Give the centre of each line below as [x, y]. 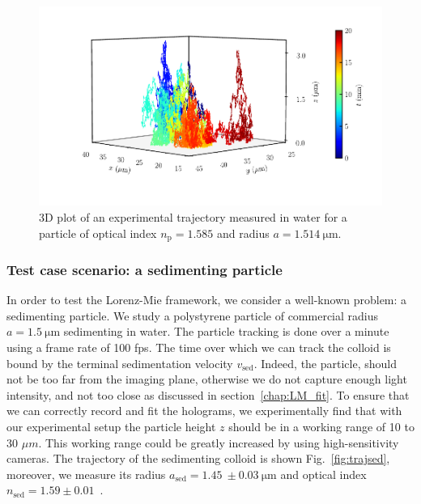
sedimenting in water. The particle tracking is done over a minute [226, 331]
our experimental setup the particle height [111, 426]
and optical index [323, 474]
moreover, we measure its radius [86, 474]
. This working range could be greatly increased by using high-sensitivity [219, 442]
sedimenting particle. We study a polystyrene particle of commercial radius [193, 315]
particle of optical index [98, 233]
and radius [243, 233]
